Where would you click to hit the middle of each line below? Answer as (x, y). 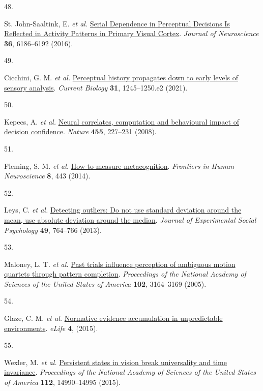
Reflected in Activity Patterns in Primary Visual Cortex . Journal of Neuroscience (131, 33)
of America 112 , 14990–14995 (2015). (62, 382)
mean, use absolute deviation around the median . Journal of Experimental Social (130, 219)
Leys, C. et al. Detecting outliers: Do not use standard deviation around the (123, 210)
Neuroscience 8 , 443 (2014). (47, 176)
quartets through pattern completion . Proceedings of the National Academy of (125, 274)
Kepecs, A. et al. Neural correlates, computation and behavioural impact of (122, 121)
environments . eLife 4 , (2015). (51, 328)
